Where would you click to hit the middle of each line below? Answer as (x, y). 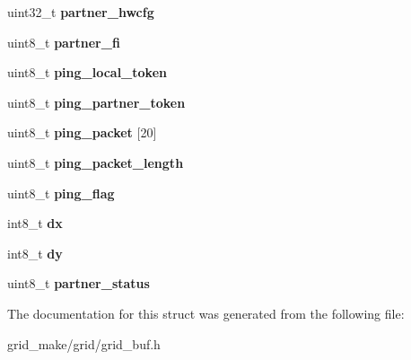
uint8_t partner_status (79, 283)
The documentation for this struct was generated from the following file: (206, 313)
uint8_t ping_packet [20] (82, 132)
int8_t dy (35, 253)
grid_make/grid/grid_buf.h (84, 343)
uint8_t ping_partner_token (96, 102)
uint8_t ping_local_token (87, 72)
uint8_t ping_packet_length (96, 162)
